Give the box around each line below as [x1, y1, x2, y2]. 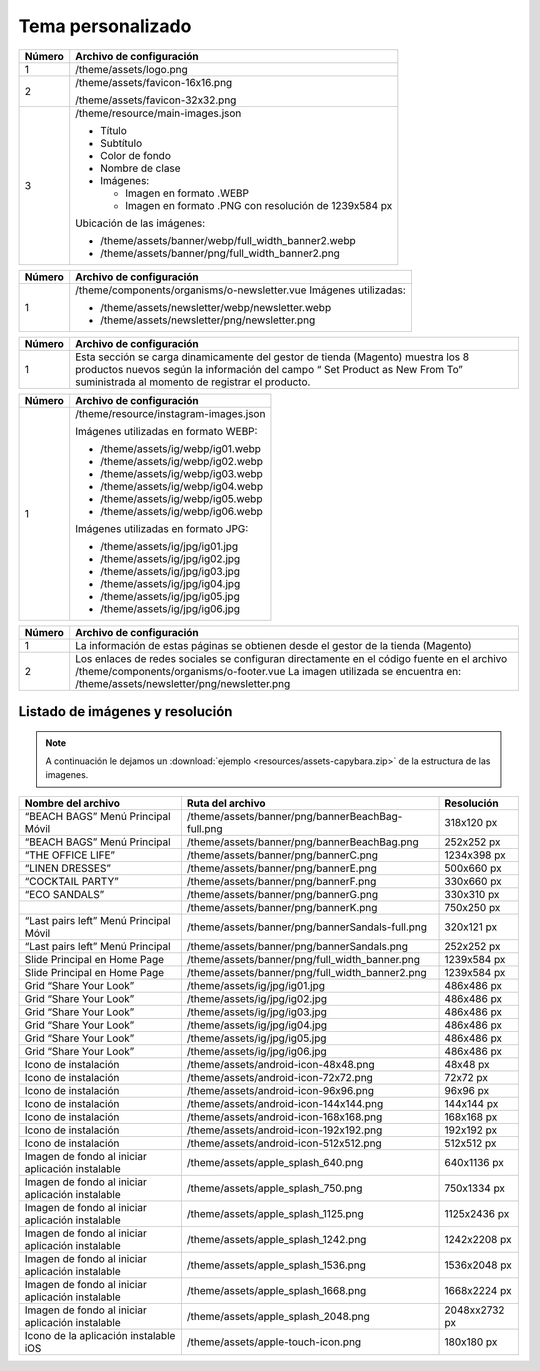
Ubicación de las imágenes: [75, 216, 206, 230]
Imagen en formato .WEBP [125, 186, 250, 200]
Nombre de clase [100, 161, 181, 175]
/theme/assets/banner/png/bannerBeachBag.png [186, 835, 419, 849]
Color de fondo [100, 148, 172, 162]
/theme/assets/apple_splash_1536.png [186, 1258, 367, 1272]
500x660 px [444, 861, 502, 875]
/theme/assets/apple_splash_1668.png [186, 1283, 367, 1297]
